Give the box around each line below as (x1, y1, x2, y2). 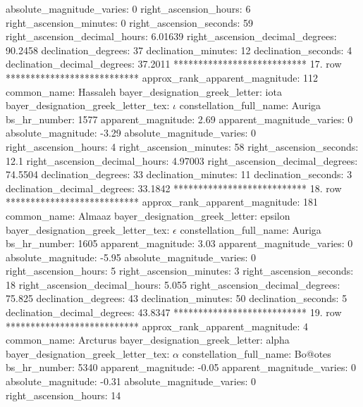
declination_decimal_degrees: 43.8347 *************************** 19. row (6, 305, 342, 320)
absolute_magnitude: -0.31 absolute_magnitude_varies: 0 (6, 374, 256, 389)
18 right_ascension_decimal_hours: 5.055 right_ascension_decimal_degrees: (6, 277, 340, 292)
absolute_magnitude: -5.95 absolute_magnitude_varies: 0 (6, 249, 256, 264)
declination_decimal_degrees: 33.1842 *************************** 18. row (6, 180, 342, 195)
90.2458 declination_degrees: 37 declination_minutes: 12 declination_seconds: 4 (6, 42, 352, 57)
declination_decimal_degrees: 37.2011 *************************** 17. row (6, 56, 342, 71)
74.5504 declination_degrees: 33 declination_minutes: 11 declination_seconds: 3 (6, 167, 352, 182)
